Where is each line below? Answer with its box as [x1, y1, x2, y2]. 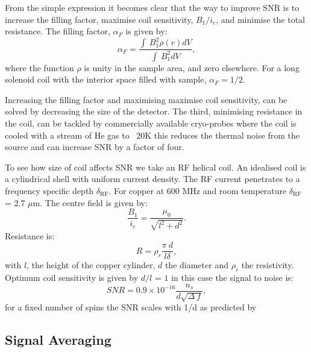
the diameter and [165, 259, 228, 271]
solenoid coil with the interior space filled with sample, [5, 73, 207, 86]
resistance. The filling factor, [5, 25, 110, 37]
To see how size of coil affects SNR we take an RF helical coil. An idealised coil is [5, 160, 306, 173]
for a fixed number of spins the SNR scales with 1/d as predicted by [5, 301, 257, 313]
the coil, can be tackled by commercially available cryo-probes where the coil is [5, 117, 297, 130]
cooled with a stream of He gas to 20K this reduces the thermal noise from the [5, 128, 300, 141]
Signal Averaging [5, 330, 112, 349]
